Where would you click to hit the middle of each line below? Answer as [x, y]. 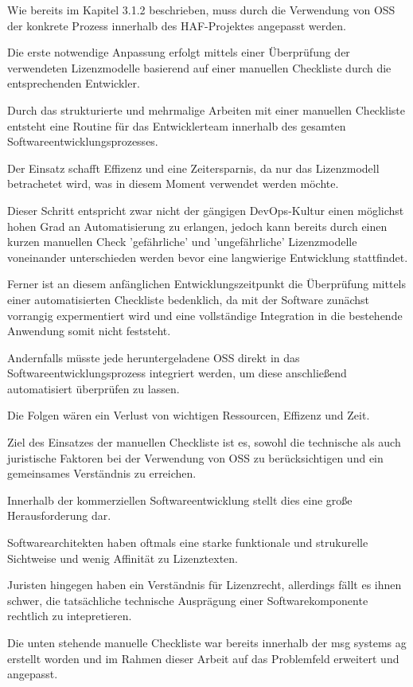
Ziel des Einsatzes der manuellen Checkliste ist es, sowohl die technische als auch [204, 442]
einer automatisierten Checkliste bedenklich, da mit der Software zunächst [188, 299]
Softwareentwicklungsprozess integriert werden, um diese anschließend [177, 373]
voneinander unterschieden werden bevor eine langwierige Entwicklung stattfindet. [208, 257]
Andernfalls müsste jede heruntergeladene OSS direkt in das [154, 357]
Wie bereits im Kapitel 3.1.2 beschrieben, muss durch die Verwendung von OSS [201, 10]
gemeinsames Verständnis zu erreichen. [102, 473]
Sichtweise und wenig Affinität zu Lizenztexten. [123, 558]
